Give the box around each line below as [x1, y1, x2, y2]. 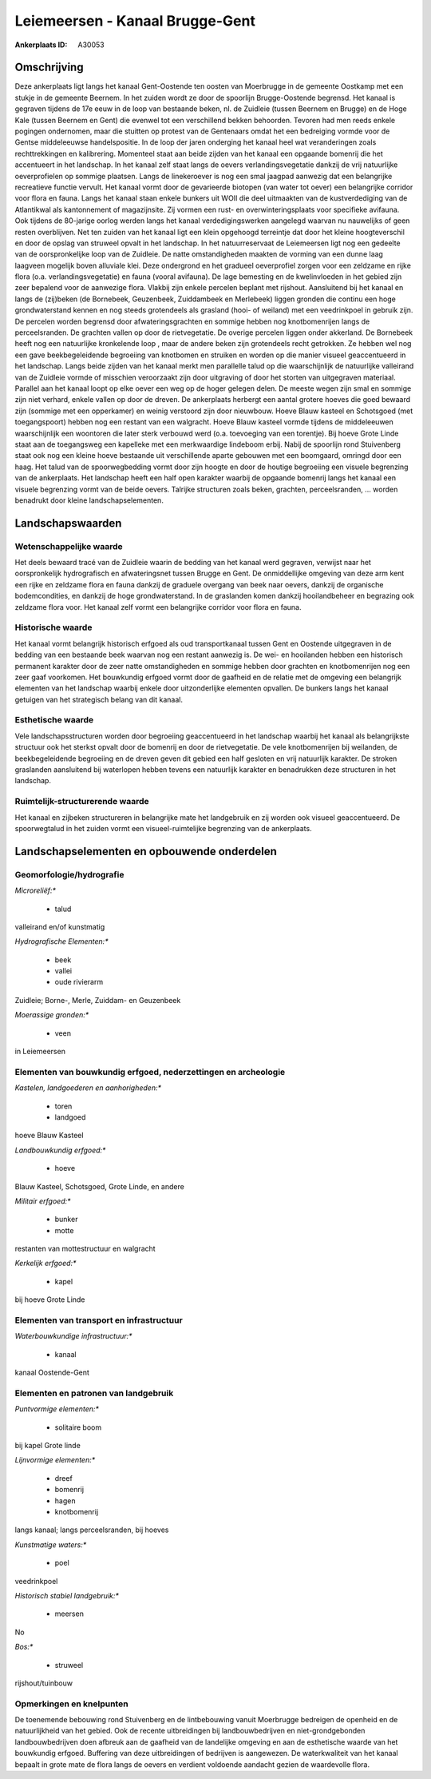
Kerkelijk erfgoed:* [14, 1259, 77, 1268]
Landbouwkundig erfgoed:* [14, 1145, 106, 1155]
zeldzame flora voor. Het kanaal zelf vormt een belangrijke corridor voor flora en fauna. [14, 602, 302, 611]
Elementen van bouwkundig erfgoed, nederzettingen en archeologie [14, 1066, 286, 1077]
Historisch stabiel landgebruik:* [14, 1590, 120, 1600]
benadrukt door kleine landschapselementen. [14, 495, 164, 505]
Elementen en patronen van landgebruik [14, 1387, 174, 1399]
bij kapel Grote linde [14, 1441, 81, 1451]
